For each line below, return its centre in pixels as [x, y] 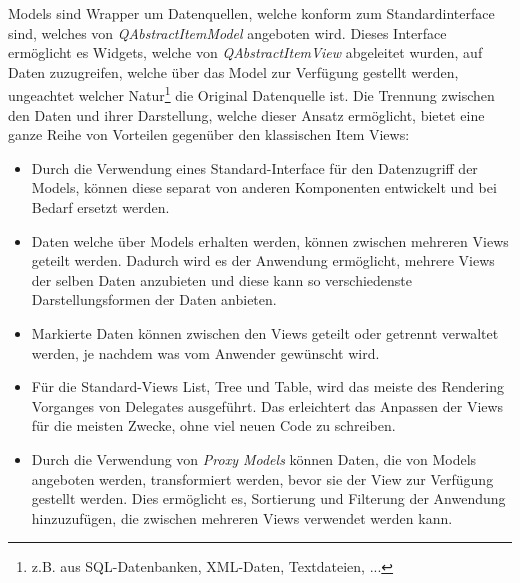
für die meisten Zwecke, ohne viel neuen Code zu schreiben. [213, 425]
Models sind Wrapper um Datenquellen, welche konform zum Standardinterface [251, 13]
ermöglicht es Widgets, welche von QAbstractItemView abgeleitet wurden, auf [245, 52]
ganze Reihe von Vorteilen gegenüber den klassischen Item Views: [209, 134]
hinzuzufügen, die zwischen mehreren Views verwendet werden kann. [242, 517]
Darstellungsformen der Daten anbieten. [154, 299]
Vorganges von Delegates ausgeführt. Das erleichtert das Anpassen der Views [267, 405]
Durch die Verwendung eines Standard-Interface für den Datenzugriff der [254, 167]
